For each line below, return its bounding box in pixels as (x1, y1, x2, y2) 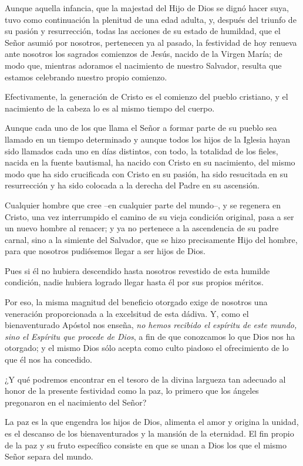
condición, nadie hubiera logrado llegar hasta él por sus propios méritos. (5, 276, 264, 288)
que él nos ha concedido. (5, 353, 93, 366)
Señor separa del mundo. (5, 450, 93, 462)
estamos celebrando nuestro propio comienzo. (5, 70, 167, 83)
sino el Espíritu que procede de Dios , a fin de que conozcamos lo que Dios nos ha (5, 330, 295, 342)
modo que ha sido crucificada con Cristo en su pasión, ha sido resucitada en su (5, 167, 288, 180)
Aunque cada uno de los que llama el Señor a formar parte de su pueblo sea (5, 121, 277, 134)
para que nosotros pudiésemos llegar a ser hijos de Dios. (5, 245, 206, 257)
